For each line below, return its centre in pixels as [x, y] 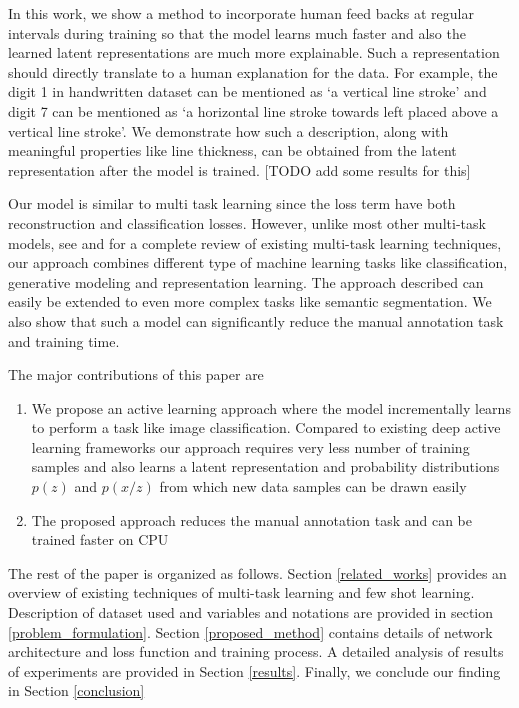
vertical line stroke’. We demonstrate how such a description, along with [228, 130]
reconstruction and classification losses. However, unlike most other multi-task [247, 222]
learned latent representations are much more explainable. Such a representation [254, 52]
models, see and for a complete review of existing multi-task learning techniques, [255, 242]
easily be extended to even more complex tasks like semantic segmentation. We [250, 301]
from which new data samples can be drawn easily [313, 486]
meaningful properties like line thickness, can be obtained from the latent [232, 150]
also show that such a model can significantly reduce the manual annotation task [256, 320]
